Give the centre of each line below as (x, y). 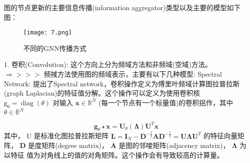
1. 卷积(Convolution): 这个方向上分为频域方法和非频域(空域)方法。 (108, 64)
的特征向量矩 (224, 136)
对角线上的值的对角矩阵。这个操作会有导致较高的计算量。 (132, 155)
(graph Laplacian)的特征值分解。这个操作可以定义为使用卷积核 (102, 93)
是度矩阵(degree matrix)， (68, 145)
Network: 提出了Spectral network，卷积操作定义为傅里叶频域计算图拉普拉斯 (122, 83)
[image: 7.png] (48, 33)
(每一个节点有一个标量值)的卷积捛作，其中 (166, 102)
